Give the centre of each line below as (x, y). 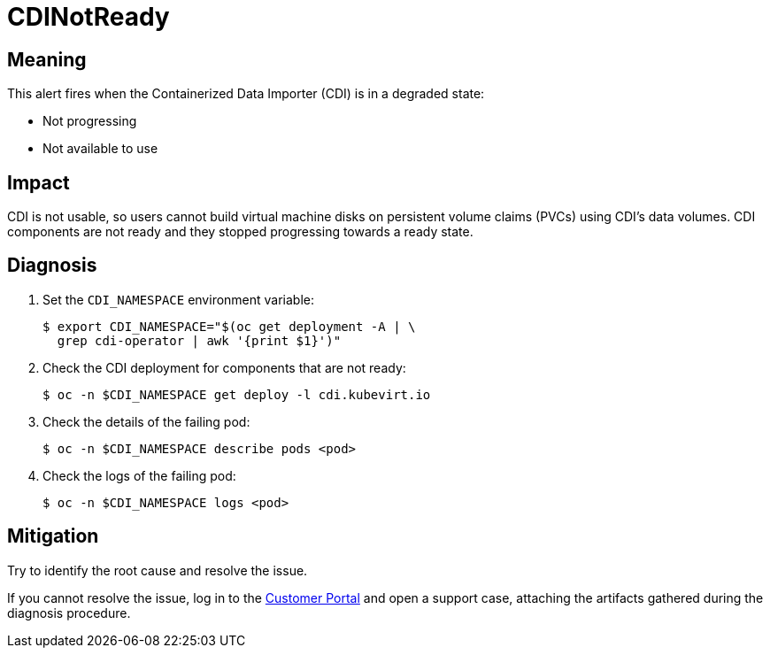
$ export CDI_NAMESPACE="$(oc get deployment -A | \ (229, 326)
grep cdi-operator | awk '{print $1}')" (199, 340)
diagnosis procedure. (69, 613)
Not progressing (90, 121)
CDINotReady (89, 17)
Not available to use (100, 149)
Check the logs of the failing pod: (139, 475)
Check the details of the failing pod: (146, 421)
